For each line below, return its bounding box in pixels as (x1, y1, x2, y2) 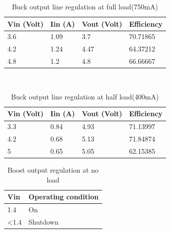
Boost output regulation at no (7, 165, 99, 175)
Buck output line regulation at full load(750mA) (12, 1, 158, 11)
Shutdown (28, 216, 59, 227)
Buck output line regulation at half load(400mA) (11, 91, 159, 101)
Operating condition (28, 191, 99, 202)
